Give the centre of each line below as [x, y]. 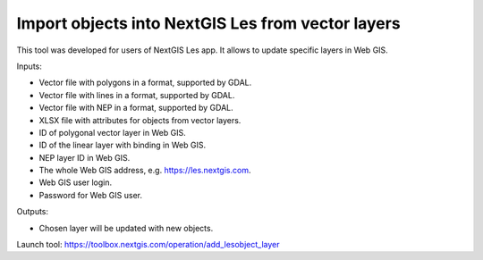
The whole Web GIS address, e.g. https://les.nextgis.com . [145, 171]
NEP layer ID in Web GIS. [85, 157]
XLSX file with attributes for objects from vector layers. [140, 120]
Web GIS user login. [75, 182]
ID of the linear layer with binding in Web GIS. [122, 145]
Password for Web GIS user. [91, 195]
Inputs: [29, 66]
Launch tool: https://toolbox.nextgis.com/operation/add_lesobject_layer [148, 245]
